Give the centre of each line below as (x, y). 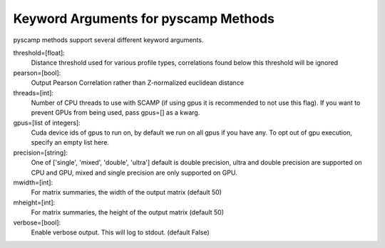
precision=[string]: (40, 153)
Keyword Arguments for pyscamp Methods (144, 19)
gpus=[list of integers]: (47, 123)
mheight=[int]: (34, 202)
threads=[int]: (33, 93)
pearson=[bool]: (37, 73)
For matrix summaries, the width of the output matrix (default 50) (127, 192)
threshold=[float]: (39, 53)
